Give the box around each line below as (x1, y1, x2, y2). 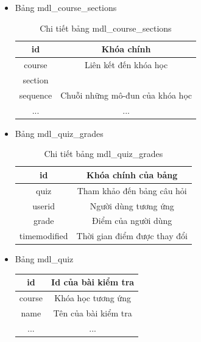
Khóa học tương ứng (54, 291, 131, 304)
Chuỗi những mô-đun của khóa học (60, 88, 192, 101)
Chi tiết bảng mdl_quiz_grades (44, 147, 163, 160)
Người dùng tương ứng (90, 199, 174, 212)
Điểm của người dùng (92, 214, 172, 227)
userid (32, 199, 55, 212)
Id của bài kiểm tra (51, 276, 135, 288)
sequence (19, 88, 52, 101)
